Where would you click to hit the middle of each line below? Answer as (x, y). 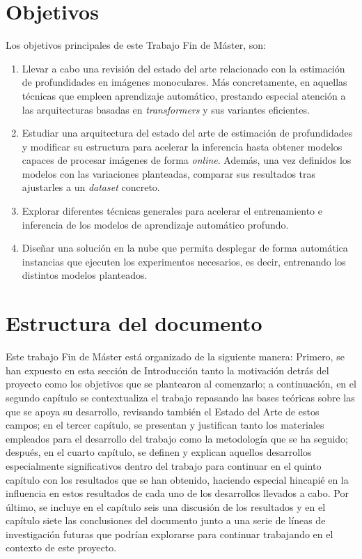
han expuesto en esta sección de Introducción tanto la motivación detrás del (167, 370)
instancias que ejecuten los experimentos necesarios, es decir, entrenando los (184, 261)
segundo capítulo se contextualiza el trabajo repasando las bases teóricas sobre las (180, 397)
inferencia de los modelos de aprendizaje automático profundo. (155, 224)
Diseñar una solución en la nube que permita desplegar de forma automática (185, 248)
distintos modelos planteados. (85, 275)
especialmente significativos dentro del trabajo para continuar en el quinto (164, 465)
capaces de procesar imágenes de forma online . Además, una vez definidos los (187, 160)
